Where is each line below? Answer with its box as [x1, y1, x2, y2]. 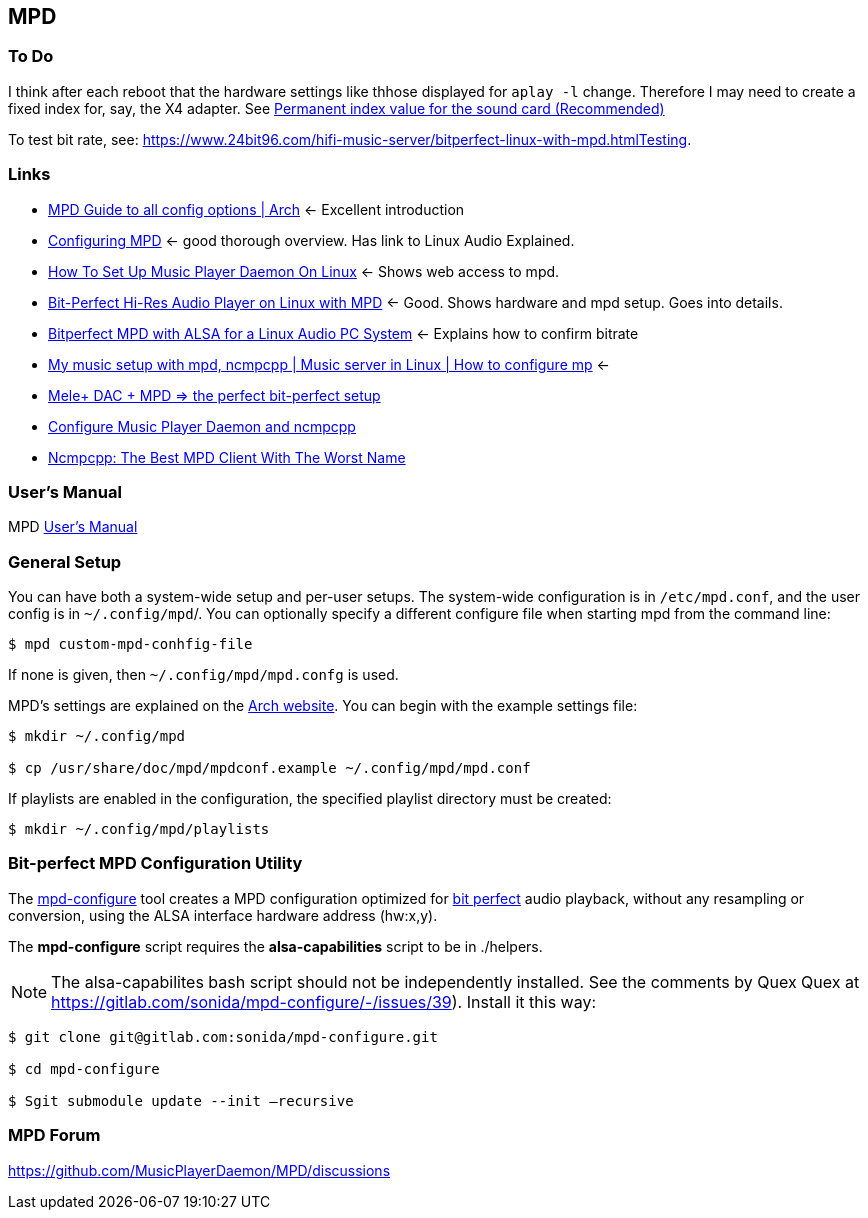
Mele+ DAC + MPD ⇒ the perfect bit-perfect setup [48, 386, 381, 404]
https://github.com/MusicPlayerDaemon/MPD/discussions [8, 1161, 391, 1179]
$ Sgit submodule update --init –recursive [8, 1092, 354, 1109]
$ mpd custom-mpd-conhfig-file [8, 636, 253, 653]
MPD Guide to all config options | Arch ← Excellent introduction [48, 200, 465, 218]
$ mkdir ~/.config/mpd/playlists [8, 821, 270, 838]
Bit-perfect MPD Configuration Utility [8, 853, 303, 874]
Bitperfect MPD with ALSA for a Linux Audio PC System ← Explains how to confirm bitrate [48, 324, 639, 342]
